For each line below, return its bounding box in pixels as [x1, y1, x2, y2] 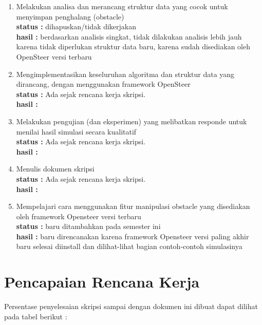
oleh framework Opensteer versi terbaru [16, 211, 141, 221]
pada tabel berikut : [4, 311, 67, 321]
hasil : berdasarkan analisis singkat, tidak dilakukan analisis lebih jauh [16, 31, 242, 42]
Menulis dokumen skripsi [16, 163, 95, 174]
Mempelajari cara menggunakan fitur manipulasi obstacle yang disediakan [16, 201, 250, 212]
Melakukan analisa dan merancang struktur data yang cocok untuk [16, 1, 228, 11]
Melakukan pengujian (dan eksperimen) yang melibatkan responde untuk [16, 116, 247, 126]
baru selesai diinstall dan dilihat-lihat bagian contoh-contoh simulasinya [16, 241, 242, 252]
